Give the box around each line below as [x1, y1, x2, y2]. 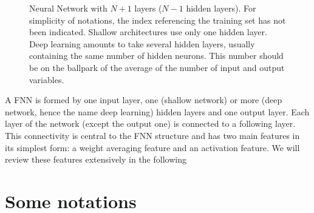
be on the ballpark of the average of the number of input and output [29, 61, 285, 73]
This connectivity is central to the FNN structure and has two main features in [5, 129, 300, 141]
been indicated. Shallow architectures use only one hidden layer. [29, 25, 267, 38]
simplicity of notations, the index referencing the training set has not [29, 13, 286, 26]
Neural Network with [29, 2, 108, 14]
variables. [29, 73, 64, 86]
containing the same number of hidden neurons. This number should [29, 49, 284, 62]
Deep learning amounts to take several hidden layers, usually [29, 37, 255, 50]
